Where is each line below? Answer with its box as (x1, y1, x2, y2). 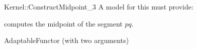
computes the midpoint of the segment (4, 18, 123, 28)
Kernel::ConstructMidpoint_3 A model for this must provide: (4, 1, 193, 11)
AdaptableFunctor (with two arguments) (4, 35, 129, 45)
